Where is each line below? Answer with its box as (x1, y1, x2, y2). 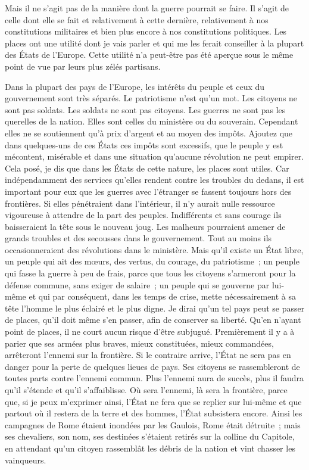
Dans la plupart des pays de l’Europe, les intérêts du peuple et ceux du (5, 80, 265, 92)
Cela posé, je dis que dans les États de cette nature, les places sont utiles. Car (5, 161, 289, 174)
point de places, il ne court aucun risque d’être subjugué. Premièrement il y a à (5, 325, 295, 338)
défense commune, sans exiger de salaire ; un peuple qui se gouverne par (5, 278, 270, 291)
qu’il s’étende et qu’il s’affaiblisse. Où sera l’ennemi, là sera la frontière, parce (5, 384, 288, 396)
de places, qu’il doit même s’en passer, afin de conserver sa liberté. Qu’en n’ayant (5, 313, 301, 326)
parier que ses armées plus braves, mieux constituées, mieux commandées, (5, 337, 274, 349)
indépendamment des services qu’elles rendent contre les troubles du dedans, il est (5, 173, 304, 186)
